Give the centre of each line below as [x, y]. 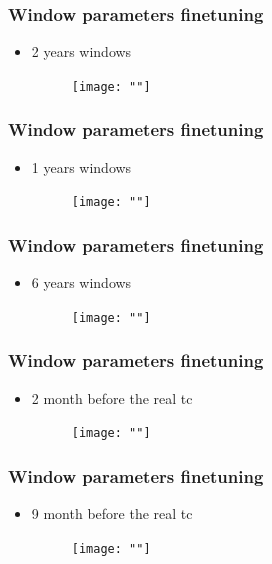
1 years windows [81, 166]
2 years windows [81, 51]
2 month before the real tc [112, 397]
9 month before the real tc [112, 513]
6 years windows [81, 282]
